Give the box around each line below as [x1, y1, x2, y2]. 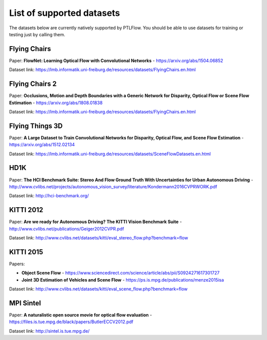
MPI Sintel [9, 299, 42, 307]
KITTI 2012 [9, 206, 44, 214]
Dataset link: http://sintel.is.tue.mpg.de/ [9, 328, 90, 334]
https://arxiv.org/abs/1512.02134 [9, 142, 75, 148]
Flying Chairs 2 [9, 80, 57, 88]
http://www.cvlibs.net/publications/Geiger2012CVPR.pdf [9, 226, 125, 231]
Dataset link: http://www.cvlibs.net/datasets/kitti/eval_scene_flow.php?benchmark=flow [9, 286, 188, 292]
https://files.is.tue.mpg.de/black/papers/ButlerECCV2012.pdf [9, 319, 133, 325]
